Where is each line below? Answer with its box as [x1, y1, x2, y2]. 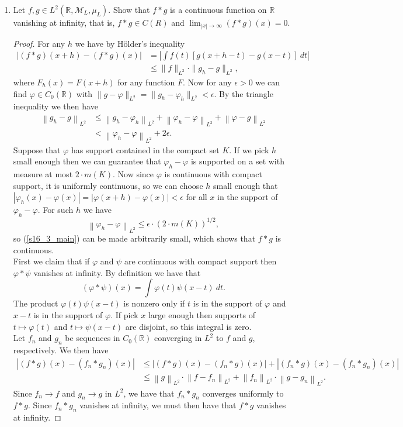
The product [13, 297, 58, 309]
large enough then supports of [148, 308, 255, 321]
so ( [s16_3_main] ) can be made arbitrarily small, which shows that [13, 232, 256, 245]
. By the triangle [214, 87, 273, 99]
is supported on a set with [190, 155, 284, 167]
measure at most [13, 168, 73, 180]
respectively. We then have [13, 343, 109, 356]
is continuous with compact [164, 168, 262, 180]
